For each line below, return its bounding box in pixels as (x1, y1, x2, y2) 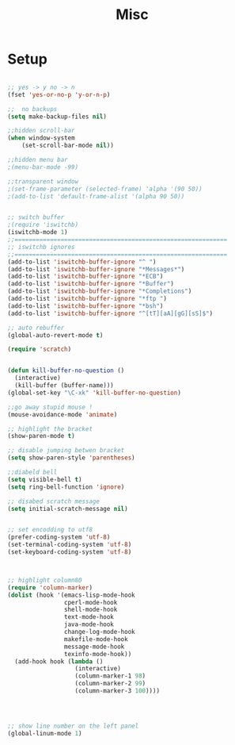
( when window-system (7, 134, 76, 142)
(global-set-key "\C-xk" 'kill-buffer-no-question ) (7, 389, 181, 397)
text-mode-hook (63, 613, 114, 621)
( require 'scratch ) (7, 345, 72, 354)
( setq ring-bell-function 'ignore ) (7, 482, 125, 491)
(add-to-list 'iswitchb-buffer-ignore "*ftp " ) (7, 295, 168, 303)
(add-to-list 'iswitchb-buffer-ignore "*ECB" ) (7, 272, 164, 281)
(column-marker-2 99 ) (74, 680, 146, 688)
